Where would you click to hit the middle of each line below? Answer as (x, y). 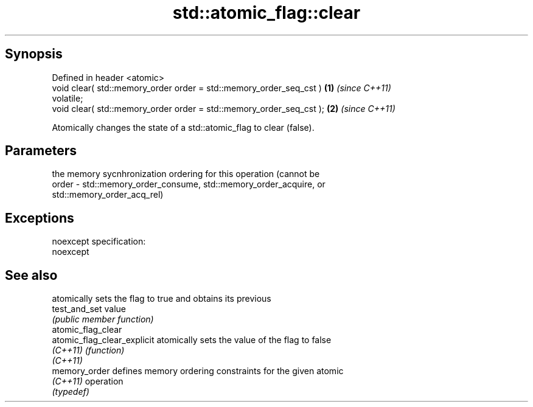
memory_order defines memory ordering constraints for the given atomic (198, 371)
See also (31, 275)
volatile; (68, 98)
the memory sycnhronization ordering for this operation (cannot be (186, 174)
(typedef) (71, 392)
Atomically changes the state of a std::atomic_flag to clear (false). (183, 127)
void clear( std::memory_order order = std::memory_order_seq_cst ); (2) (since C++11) (224, 108)
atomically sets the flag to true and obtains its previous (162, 299)
